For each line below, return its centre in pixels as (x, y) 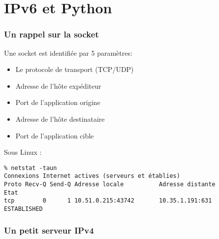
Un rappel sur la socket (51, 34)
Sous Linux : (23, 152)
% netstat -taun (31, 168)
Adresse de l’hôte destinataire (60, 119)
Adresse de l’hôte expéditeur (58, 85)
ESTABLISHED (23, 209)
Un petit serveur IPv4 (49, 230)
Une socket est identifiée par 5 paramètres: (68, 52)
